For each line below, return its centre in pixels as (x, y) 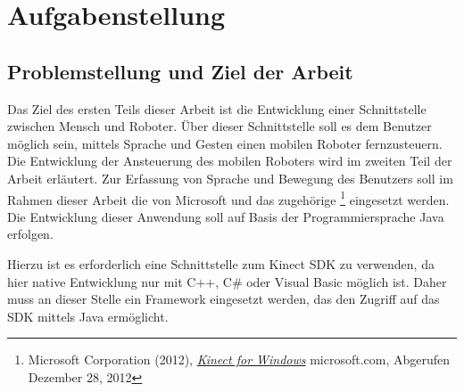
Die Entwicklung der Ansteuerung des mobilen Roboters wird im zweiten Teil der (230, 161)
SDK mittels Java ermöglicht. (88, 316)
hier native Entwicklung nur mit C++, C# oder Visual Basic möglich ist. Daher (227, 281)
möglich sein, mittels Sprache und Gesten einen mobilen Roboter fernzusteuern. (225, 143)
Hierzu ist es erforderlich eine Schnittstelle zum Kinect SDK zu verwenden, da (221, 263)
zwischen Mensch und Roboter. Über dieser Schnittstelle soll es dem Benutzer (220, 126)
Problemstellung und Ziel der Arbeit (180, 71)
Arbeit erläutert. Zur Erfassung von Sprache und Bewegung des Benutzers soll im (230, 178)
